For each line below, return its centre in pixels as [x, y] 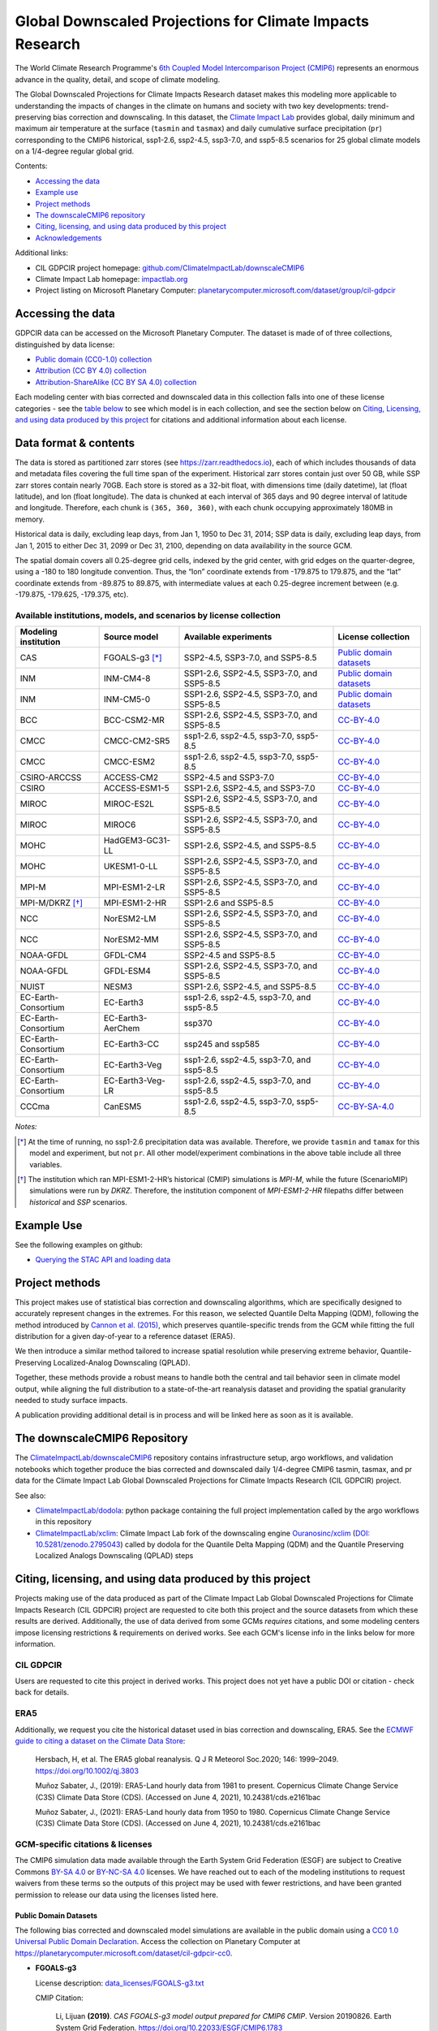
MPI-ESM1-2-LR [134, 887]
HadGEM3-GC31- [137, 841]
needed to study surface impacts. [71, 1401]
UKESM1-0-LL [131, 867]
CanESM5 [122, 1106]
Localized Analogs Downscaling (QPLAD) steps [114, 1556]
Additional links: [42, 253]
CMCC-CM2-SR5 [137, 741]
